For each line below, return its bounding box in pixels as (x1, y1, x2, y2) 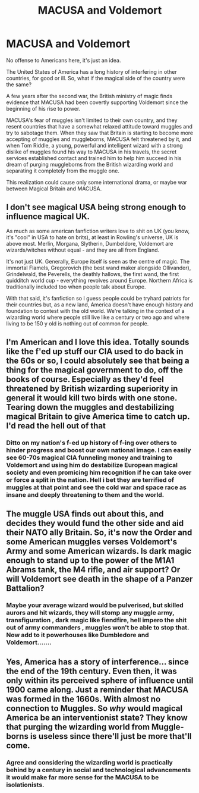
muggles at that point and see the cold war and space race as (6, 483, 187, 491)
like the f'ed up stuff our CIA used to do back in (6, 346, 184, 357)
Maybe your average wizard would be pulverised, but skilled (6, 601, 184, 610)
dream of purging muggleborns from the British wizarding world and (6, 161, 173, 168)
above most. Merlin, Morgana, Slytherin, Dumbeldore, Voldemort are (6, 240, 173, 247)
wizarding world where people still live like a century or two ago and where (6, 314, 190, 321)
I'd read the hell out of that (6, 421, 106, 431)
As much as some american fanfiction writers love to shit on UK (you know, (6, 227, 190, 234)
